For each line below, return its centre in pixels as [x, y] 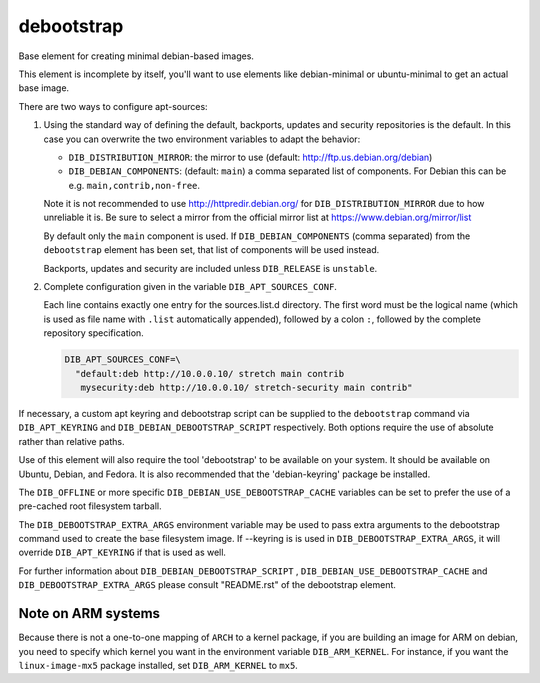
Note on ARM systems [89, 613]
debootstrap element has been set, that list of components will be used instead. [211, 250]
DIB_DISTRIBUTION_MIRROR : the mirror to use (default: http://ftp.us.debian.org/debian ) [250, 157]
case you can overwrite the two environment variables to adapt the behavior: [202, 139]
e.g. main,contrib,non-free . [134, 185]
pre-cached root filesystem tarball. [90, 506]
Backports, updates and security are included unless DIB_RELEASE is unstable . [210, 268]
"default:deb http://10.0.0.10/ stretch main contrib [210, 373]
